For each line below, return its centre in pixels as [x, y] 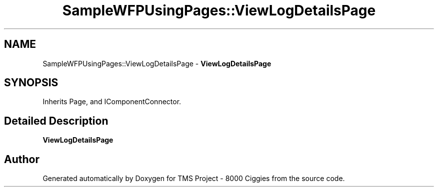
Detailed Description [56, 121]
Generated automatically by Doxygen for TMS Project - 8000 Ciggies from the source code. [194, 179]
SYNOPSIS [31, 83]
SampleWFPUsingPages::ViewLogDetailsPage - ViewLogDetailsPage [157, 63]
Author [22, 159]
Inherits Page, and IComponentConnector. [112, 102]
